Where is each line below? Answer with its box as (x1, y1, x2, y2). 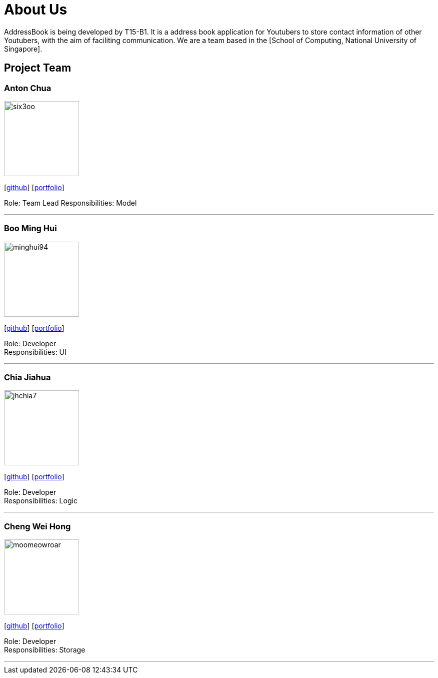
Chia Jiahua (4, 372, 51, 383)
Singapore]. (4, 44, 42, 53)
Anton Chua (4, 83, 51, 93)
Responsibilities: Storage (4, 645, 85, 654)
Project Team (4, 62, 71, 75)
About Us (4, 1, 67, 18)
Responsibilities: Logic (4, 496, 77, 505)
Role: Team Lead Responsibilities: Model (4, 198, 137, 207)
